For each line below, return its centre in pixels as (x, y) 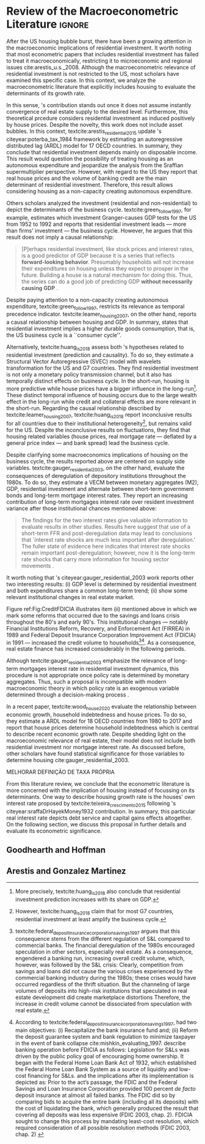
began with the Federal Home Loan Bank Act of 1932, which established (106, 1063)
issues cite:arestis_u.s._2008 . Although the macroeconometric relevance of (101, 67)
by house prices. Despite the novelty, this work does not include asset (95, 124)
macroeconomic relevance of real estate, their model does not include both (101, 741)
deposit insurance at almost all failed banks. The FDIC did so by (95, 1095)
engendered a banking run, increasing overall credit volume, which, (100, 959)
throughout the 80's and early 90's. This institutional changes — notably (97, 622)
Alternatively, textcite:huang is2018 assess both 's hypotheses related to (95, 348)
